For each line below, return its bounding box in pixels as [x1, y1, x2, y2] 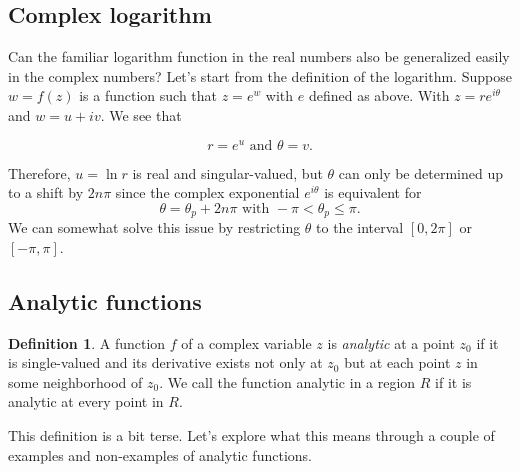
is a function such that [79, 85, 218, 106]
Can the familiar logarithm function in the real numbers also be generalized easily [8, 46, 510, 67]
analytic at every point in [8, 391, 164, 412]
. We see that [100, 104, 182, 125]
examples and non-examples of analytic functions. [8, 444, 312, 465]
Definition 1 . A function [8, 332, 166, 353]
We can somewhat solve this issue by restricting [8, 217, 301, 238]
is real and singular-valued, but [132, 162, 323, 183]
